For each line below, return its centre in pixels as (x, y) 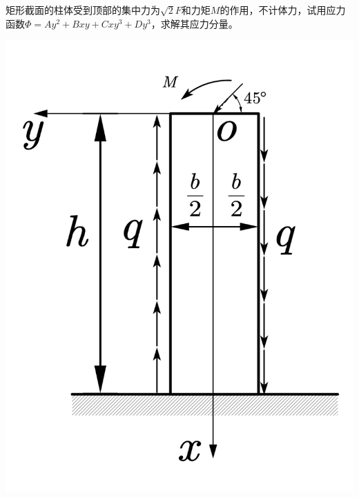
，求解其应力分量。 (194, 23)
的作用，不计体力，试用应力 (283, 10)
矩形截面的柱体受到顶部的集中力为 (83, 10)
